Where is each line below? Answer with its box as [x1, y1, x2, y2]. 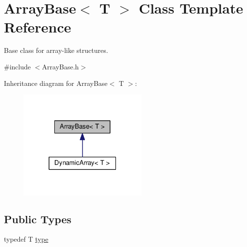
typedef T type [4, 234, 49, 244]
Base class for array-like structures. [4, 45, 108, 55]
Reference [4, 17, 71, 37]
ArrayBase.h [42, 61, 79, 71]
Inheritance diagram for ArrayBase [4, 78, 108, 88]
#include [4, 61, 31, 71]
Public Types [4, 211, 72, 226]
